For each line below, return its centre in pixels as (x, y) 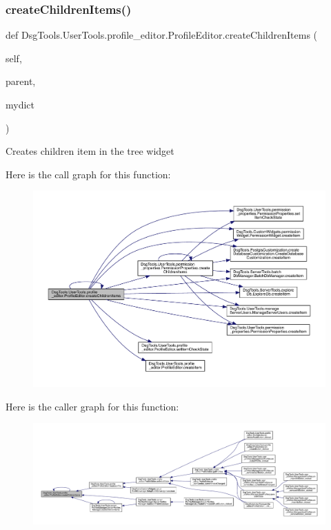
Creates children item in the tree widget (90, 151)
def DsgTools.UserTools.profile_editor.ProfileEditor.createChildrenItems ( (162, 35)
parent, (21, 81)
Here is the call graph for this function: (88, 174)
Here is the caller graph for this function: (92, 406)
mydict (20, 104)
